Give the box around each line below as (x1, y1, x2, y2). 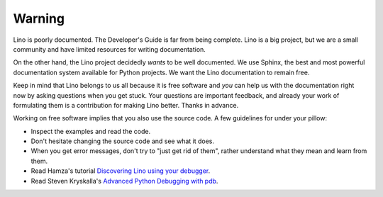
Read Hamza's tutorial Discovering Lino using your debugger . (30, 167, 211, 175)
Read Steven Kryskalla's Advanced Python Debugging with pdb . (30, 176, 218, 185)
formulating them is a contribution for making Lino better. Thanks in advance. (13, 101, 239, 109)
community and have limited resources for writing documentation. (13, 45, 206, 53)
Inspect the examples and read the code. (30, 127, 151, 135)
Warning (13, 11, 65, 26)
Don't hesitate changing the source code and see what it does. (30, 137, 215, 145)
